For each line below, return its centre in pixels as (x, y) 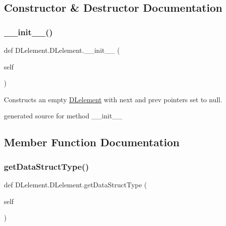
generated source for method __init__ (63, 116)
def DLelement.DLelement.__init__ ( (62, 50)
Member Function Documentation (92, 142)
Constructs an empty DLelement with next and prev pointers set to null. (113, 99)
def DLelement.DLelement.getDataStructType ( (76, 184)
